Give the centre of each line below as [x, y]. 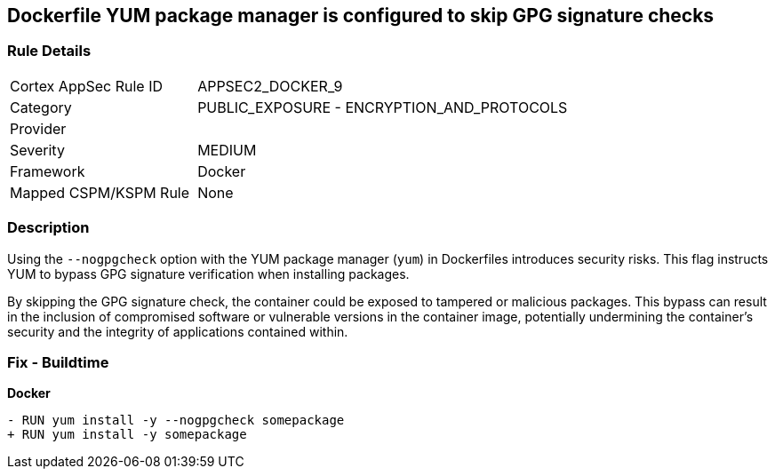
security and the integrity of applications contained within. [178, 331]
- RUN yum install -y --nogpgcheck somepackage [176, 420]
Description [48, 228]
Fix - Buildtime [58, 362]
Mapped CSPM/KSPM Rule [100, 192]
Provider [38, 128]
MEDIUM [227, 150]
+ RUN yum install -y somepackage [127, 435]
